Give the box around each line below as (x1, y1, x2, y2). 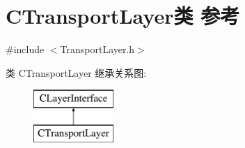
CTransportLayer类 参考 (6, 1, 240, 30)
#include (6, 42, 45, 57)
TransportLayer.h (60, 42, 135, 57)
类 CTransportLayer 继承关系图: (6, 65, 147, 80)
